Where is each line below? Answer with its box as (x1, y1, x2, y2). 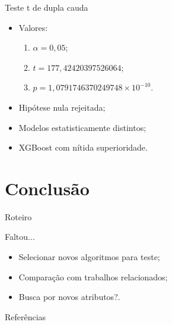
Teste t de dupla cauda (5, 1, 88, 13)
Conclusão (5, 176, 90, 200)
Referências (5, 310, 46, 323)
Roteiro (5, 210, 32, 223)
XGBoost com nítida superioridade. (18, 141, 148, 154)
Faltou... (5, 230, 35, 243)
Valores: (18, 21, 48, 33)
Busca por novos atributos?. (18, 290, 120, 303)
